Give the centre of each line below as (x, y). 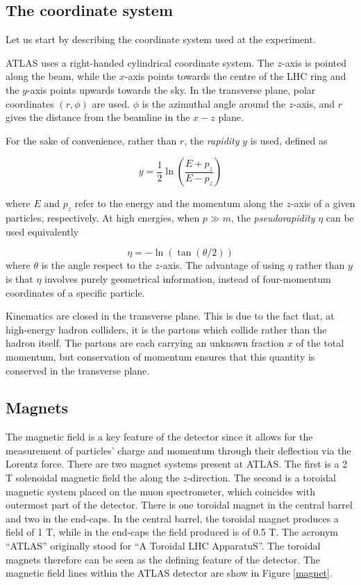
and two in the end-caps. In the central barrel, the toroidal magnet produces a (172, 518)
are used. (111, 103)
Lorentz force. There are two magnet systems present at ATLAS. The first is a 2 (177, 464)
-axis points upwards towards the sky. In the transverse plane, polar (171, 89)
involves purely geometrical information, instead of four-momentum (188, 278)
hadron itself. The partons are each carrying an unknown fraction (145, 343)
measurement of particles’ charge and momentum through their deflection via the (178, 450)
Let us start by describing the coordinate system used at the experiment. (161, 39)
